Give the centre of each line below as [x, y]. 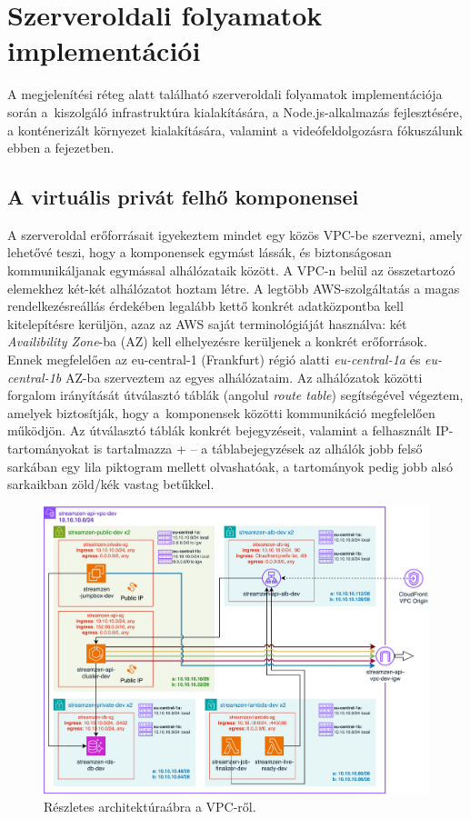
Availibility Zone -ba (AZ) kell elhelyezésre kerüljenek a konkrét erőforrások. [217, 341]
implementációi [104, 50]
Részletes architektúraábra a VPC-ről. [150, 807]
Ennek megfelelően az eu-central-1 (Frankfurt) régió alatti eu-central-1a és [214, 360]
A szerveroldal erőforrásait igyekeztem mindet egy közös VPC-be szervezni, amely [235, 234]
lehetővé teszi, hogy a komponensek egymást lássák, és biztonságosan [200, 252]
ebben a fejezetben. [61, 148]
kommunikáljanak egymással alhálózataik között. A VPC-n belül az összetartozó [231, 270]
